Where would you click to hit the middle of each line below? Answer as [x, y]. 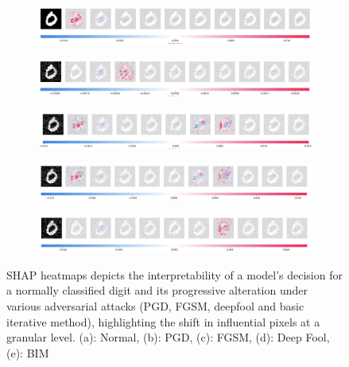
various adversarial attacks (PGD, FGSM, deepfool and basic [155, 305]
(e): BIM [28, 352]
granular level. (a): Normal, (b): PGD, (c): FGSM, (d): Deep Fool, [168, 337]
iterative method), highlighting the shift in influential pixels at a [163, 321]
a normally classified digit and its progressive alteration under [157, 290]
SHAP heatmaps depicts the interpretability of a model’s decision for [174, 274]
